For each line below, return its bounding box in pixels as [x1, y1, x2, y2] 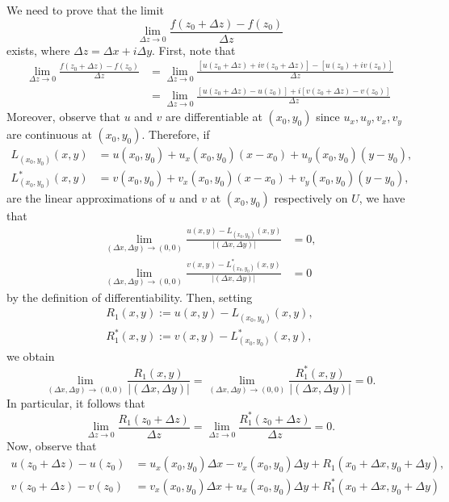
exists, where [6, 41, 70, 58]
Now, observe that [6, 437, 97, 454]
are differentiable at [166, 108, 262, 125]
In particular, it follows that [6, 394, 145, 411]
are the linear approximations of [6, 190, 166, 207]
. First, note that [152, 41, 236, 58]
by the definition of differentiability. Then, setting [6, 288, 253, 305]
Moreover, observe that [6, 108, 120, 125]
